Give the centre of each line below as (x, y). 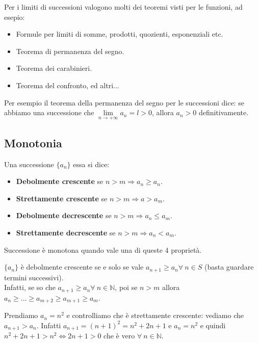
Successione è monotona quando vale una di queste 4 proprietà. (103, 249)
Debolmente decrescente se (64, 215)
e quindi (213, 325)
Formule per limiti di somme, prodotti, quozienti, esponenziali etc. (120, 34)
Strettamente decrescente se (66, 232)
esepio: (15, 17)
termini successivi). (34, 277)
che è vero (119, 336)
